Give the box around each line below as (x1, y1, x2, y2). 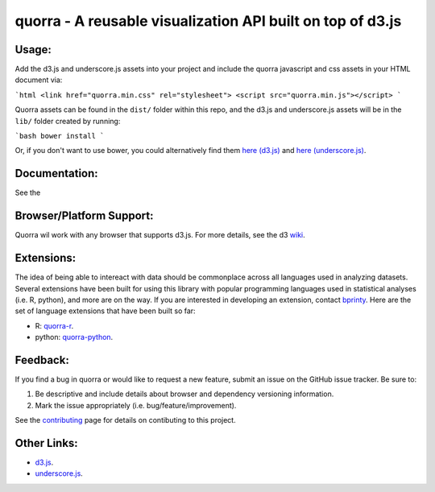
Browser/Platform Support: (14, 209, 154, 223)
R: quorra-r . (35, 320, 74, 330)
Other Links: (14, 436, 78, 450)
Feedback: (14, 353, 70, 366)
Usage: (14, 43, 52, 56)
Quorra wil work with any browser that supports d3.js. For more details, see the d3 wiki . (14, 230, 305, 240)
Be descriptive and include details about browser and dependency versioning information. (35, 389, 334, 399)
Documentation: (14, 167, 98, 180)
